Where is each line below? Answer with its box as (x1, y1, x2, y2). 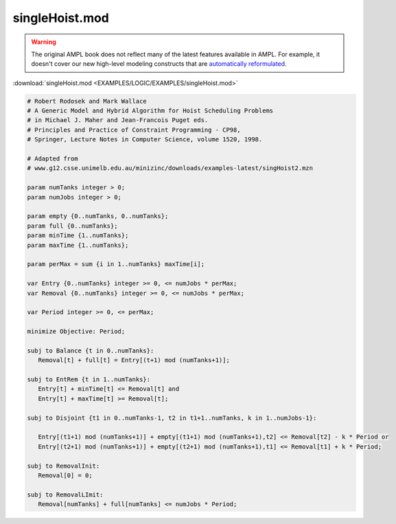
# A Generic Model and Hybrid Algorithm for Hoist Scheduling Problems (27, 107, 274, 115)
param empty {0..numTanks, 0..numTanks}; (27, 213, 169, 220)
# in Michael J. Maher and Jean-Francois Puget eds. (27, 117, 209, 124)
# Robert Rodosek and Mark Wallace (27, 97, 147, 105)
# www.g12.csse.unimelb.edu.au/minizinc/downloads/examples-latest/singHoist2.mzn (27, 165, 314, 172)
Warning (31, 38, 56, 46)
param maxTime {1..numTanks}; (27, 241, 129, 249)
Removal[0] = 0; (38, 471, 93, 479)
